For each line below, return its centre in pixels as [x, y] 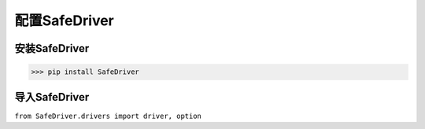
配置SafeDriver [64, 20]
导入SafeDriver [52, 97]
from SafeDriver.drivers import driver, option [108, 116]
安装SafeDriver [52, 48]
